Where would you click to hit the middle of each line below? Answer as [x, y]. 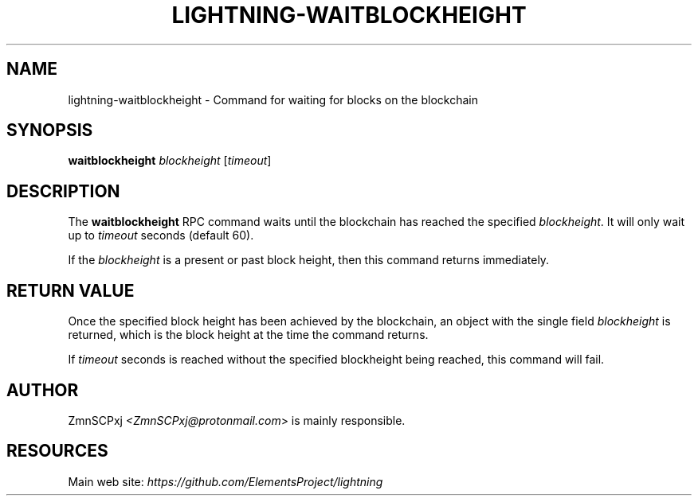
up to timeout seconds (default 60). [161, 235]
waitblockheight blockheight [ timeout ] [170, 161]
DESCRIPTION [63, 191]
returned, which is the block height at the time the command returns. [248, 335]
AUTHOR [43, 390]
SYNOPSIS [50, 130]
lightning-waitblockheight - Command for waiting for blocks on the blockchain [273, 99]
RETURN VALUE [71, 290]
